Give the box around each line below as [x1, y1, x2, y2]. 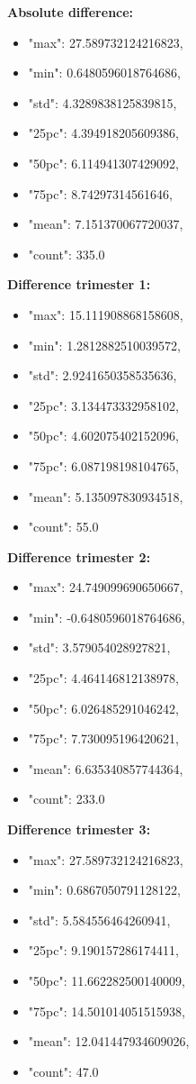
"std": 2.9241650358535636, [28, 366, 177, 385]
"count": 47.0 [28, 1061, 99, 1080]
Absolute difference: [7, 3, 134, 21]
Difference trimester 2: [7, 547, 151, 566]
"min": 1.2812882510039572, [28, 335, 181, 354]
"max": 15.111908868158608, [28, 305, 183, 323]
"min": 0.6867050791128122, [28, 880, 181, 899]
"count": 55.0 [28, 517, 99, 536]
